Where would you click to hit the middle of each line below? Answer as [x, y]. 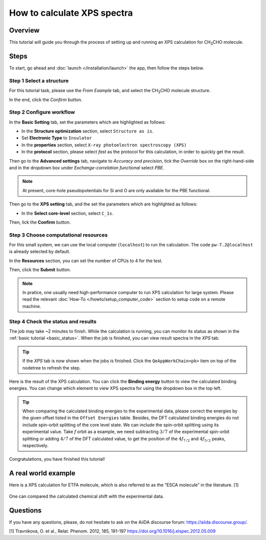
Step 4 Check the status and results [53, 321]
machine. [32, 306]
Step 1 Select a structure [39, 80]
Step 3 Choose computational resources [58, 235]
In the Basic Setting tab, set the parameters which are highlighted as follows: [87, 122]
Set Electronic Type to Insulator [57, 138]
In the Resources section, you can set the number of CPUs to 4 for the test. [86, 261]
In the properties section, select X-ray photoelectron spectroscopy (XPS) [104, 145]
